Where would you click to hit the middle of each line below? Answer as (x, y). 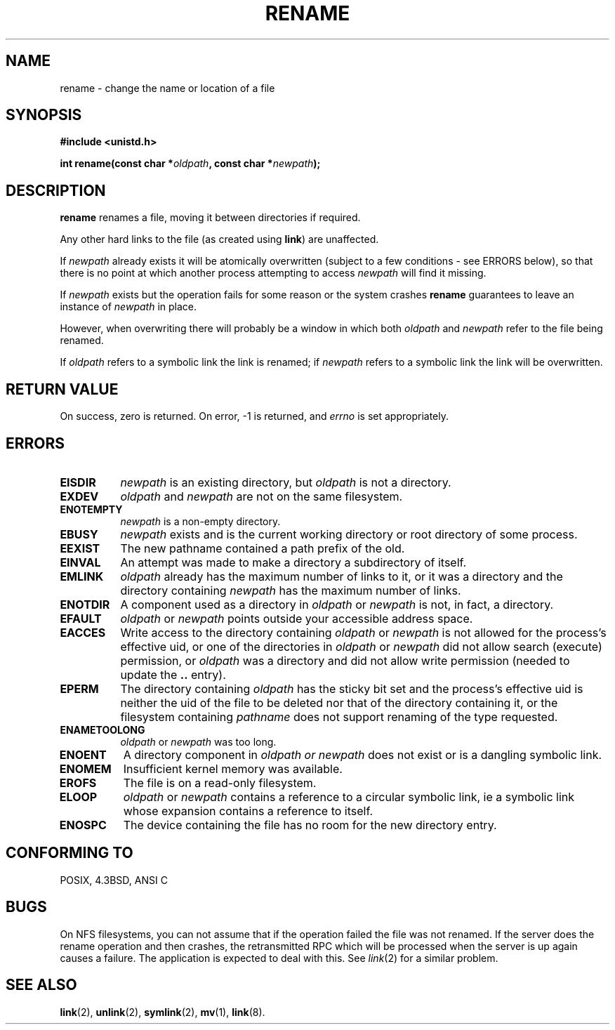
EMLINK (82, 576)
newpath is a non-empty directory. (200, 521)
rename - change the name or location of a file (167, 88)
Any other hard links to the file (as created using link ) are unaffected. (219, 239)
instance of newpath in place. (128, 307)
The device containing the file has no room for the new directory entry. (310, 825)
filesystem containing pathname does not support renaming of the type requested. (339, 717)
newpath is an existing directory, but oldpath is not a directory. (286, 482)
